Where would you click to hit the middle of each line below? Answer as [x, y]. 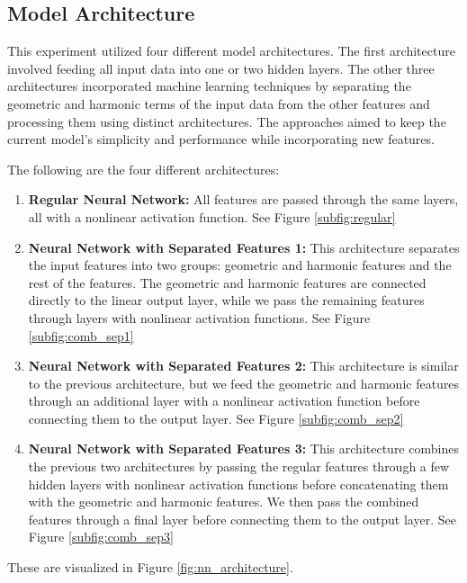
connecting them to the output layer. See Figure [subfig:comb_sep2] [216, 418]
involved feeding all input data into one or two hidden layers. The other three [221, 68]
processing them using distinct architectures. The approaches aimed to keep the [227, 121]
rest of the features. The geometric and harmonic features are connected [227, 282]
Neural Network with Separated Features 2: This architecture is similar [243, 366]
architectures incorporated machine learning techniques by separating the [209, 86]
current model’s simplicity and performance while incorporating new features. [221, 139]
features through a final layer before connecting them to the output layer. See [242, 519]
